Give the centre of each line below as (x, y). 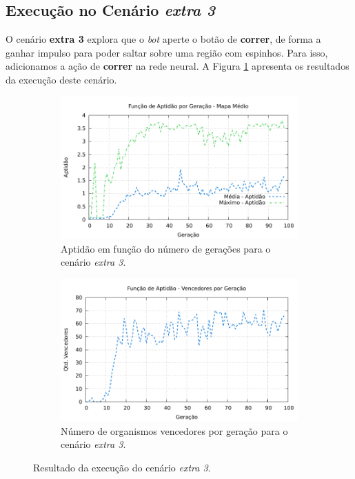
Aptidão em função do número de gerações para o (166, 248)
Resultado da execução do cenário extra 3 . (122, 467)
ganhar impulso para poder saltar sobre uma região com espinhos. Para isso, (167, 52)
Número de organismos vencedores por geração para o (174, 430)
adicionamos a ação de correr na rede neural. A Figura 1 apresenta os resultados (177, 66)
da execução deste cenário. (61, 79)
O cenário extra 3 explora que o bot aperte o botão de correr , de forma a (163, 39)
